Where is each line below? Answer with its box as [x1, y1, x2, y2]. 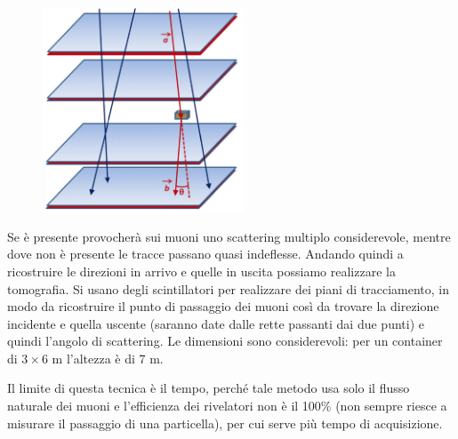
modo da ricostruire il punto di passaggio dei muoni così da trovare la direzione [7, 297, 439, 315]
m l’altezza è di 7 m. [52, 348, 164, 367]
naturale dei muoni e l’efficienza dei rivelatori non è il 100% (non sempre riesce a [7, 396, 447, 415]
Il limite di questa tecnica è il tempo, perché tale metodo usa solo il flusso [7, 379, 410, 397]
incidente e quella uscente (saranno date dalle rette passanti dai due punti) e [7, 314, 424, 332]
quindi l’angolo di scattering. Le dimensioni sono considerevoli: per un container [7, 331, 443, 350]
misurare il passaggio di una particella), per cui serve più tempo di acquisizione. [7, 413, 443, 432]
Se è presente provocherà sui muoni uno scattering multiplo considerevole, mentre [7, 227, 451, 245]
